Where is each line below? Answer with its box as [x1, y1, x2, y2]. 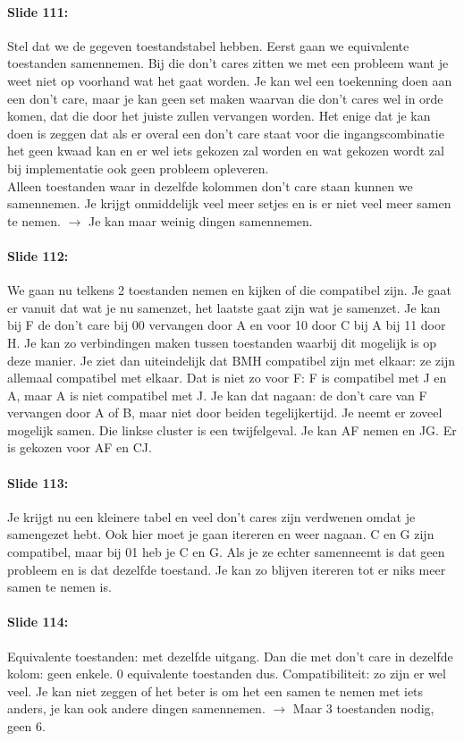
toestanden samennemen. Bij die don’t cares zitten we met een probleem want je [7, 54, 449, 72]
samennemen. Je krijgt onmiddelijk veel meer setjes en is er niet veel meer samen [7, 194, 451, 213]
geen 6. [7, 717, 46, 735]
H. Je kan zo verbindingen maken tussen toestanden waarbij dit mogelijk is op [7, 333, 437, 351]
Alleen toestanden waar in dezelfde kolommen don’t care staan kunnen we [7, 176, 413, 195]
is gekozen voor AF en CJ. [7, 438, 152, 457]
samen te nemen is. [7, 577, 112, 596]
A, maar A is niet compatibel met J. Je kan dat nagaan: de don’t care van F [7, 385, 427, 404]
